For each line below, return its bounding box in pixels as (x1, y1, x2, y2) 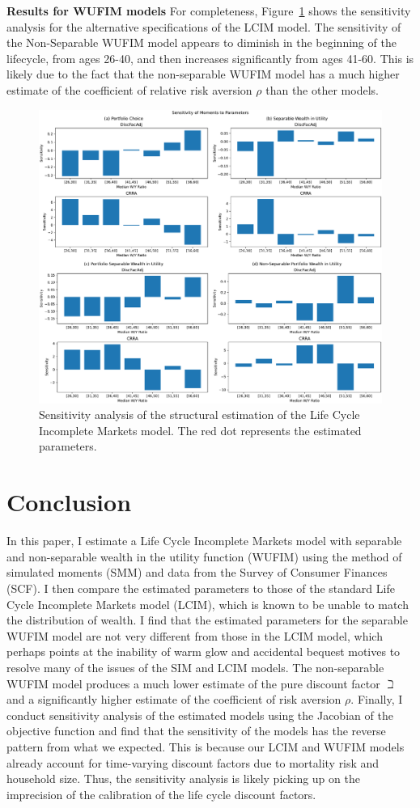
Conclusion (6, 485, 132, 518)
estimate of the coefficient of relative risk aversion (6, 81, 252, 98)
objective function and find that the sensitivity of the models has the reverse (6, 722, 386, 739)
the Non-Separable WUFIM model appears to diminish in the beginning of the (6, 34, 397, 51)
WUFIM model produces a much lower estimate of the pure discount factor (6, 675, 380, 692)
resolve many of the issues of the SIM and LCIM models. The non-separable (6, 658, 384, 675)
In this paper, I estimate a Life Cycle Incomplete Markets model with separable (6, 532, 402, 549)
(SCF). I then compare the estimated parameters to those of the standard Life (6, 579, 395, 596)
